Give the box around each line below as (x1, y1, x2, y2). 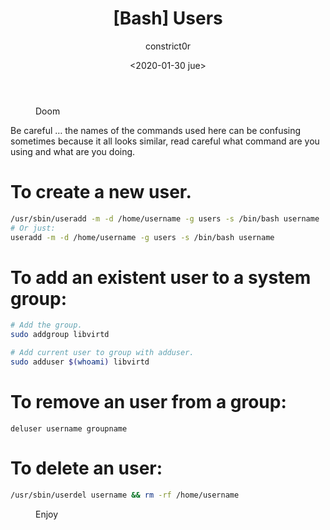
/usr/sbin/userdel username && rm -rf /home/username (10, 490, 240, 500)
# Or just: (10, 223, 56, 233)
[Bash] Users (113, 7, 223, 30)
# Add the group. (10, 320, 83, 331)
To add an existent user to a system (10, 266, 312, 289)
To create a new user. (10, 181, 192, 204)
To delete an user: (10, 457, 163, 480)
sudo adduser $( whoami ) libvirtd (10, 357, 150, 367)
